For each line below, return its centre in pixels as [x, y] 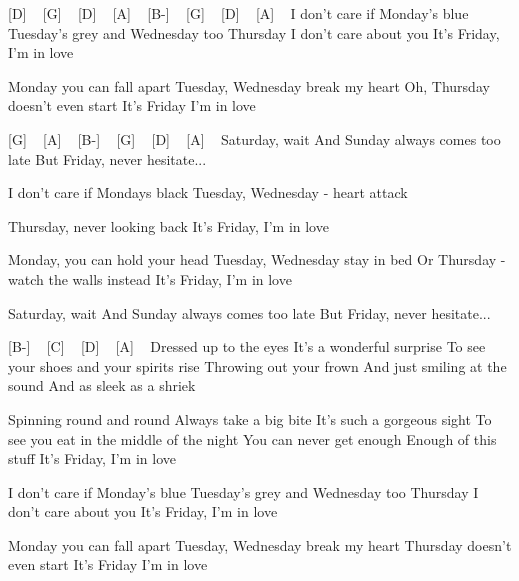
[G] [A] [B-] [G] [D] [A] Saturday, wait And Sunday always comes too [254, 138]
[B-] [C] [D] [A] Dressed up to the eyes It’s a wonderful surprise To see [247, 346]
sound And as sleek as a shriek [102, 385]
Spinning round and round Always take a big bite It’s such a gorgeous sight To [250, 418]
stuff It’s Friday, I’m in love [92, 458]
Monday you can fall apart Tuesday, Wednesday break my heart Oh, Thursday [249, 85]
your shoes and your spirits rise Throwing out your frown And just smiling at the [257, 365]
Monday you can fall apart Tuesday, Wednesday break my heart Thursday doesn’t [260, 544]
